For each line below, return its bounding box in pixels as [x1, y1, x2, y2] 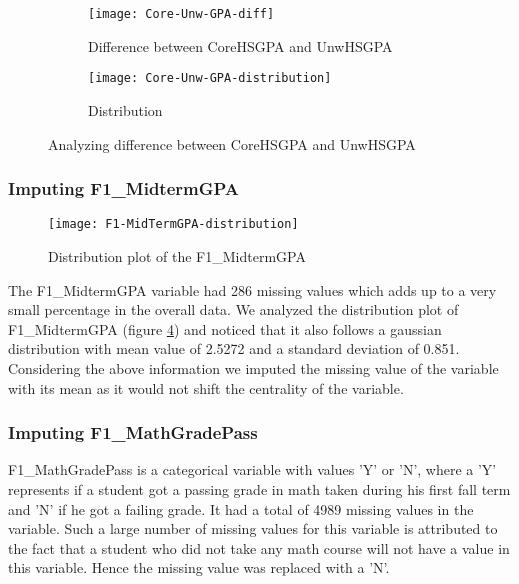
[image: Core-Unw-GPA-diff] [88, 7, 275, 21]
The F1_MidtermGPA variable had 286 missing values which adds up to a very [8, 279, 497, 300]
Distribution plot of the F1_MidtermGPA [48, 245, 306, 266]
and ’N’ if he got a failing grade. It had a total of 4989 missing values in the [8, 498, 474, 519]
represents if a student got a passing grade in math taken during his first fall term [8, 478, 511, 499]
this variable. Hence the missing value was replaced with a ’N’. [8, 557, 390, 578]
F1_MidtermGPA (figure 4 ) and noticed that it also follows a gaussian [8, 318, 442, 339]
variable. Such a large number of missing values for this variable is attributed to [8, 518, 498, 539]
